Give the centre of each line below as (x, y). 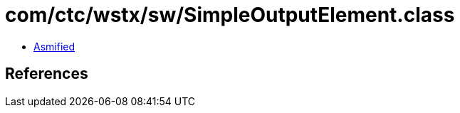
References (47, 74)
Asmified (54, 46)
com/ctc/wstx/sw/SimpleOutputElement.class (230, 15)
